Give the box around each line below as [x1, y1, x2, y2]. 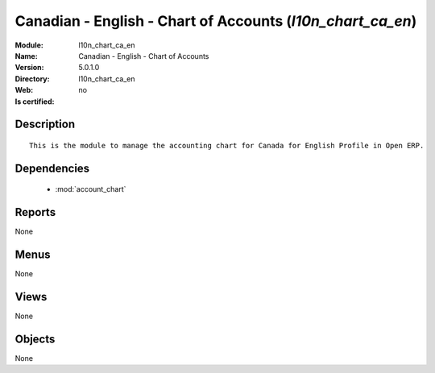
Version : [14, 63, 44, 73]
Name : [14, 51, 38, 60]
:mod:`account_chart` [55, 184, 126, 194]
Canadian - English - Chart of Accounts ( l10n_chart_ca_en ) [14, 12, 417, 30]
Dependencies [14, 161, 90, 175]
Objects [14, 332, 56, 346]
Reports [14, 205, 56, 219]
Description [14, 118, 76, 131]
